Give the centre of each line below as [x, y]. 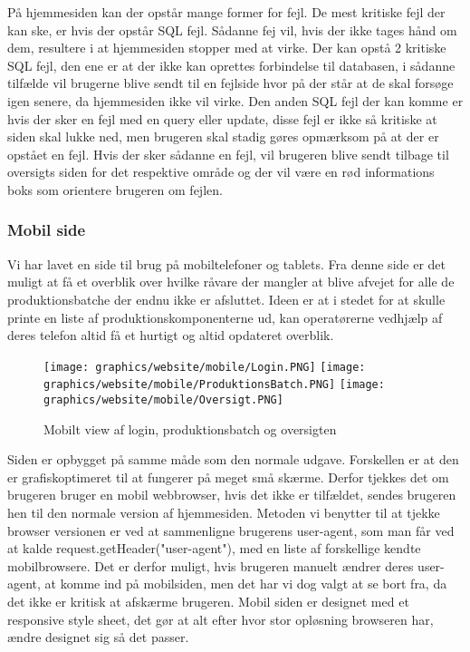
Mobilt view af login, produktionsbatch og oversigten [190, 428]
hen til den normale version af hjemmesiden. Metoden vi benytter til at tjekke [224, 513]
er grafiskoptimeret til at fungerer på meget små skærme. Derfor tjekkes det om [228, 477]
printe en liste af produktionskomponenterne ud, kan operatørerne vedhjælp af [225, 317]
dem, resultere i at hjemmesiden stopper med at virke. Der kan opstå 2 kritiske [227, 48]
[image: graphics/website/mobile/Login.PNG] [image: [205, 367]
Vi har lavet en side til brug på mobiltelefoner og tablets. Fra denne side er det [227, 263]
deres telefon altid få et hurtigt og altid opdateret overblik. [171, 335]
